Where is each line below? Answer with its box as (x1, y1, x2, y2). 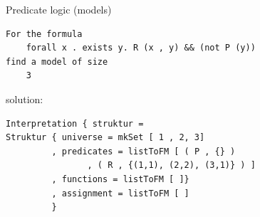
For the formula (6, 28, 83, 39)
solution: (6, 91, 43, 106)
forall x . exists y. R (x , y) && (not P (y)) (26, 43, 256, 53)
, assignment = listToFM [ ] (51, 188, 189, 199)
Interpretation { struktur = (6, 118, 144, 129)
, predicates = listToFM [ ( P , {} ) (51, 146, 236, 157)
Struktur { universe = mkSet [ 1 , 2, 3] (6, 132, 205, 143)
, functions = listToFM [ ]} (51, 174, 189, 184)
